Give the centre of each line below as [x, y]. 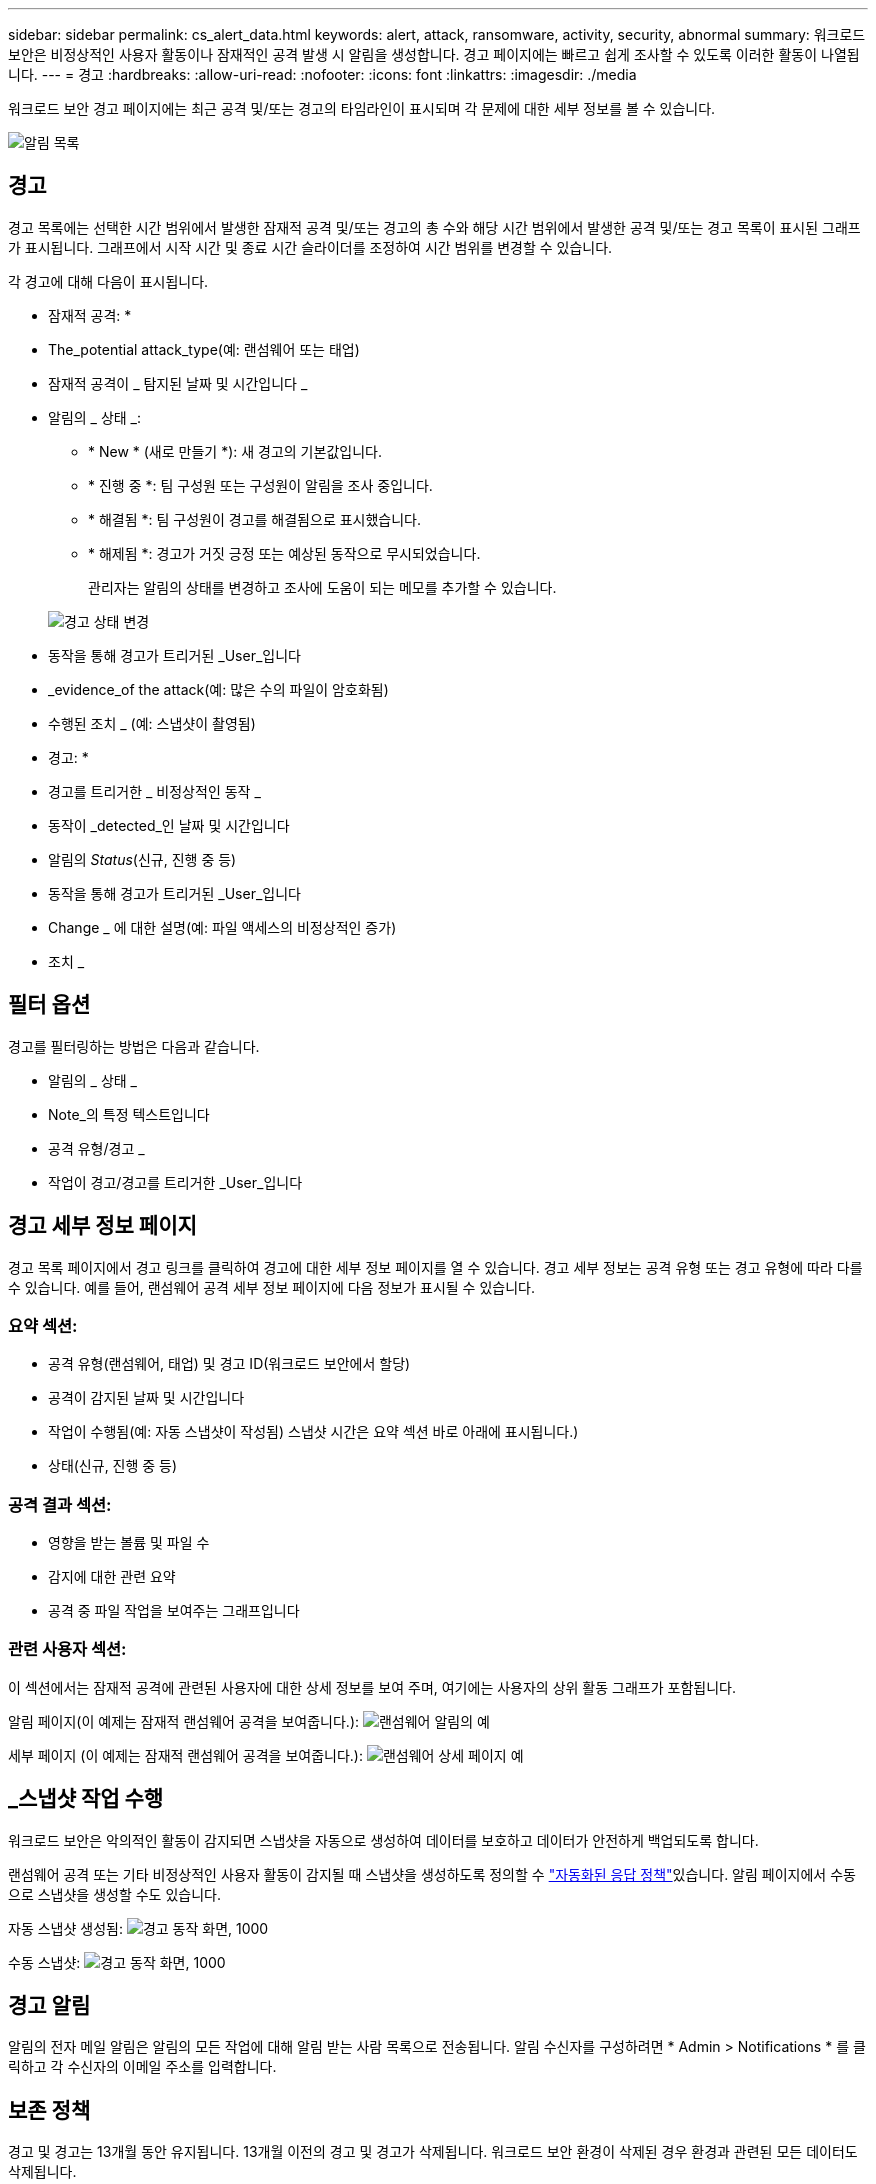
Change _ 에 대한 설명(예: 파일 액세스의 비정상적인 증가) [222, 927]
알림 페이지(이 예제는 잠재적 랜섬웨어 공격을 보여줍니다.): [184, 1721]
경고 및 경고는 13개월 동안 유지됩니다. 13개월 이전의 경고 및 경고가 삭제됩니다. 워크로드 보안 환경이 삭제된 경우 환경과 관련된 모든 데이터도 [433, 2152]
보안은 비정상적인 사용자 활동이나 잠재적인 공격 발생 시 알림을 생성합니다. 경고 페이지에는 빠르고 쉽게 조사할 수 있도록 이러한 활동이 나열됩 [434, 54]
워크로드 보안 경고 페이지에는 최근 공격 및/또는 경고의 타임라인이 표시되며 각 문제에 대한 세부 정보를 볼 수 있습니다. [362, 108]
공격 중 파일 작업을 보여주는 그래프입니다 [174, 1611]
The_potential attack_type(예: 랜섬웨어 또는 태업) [204, 349]
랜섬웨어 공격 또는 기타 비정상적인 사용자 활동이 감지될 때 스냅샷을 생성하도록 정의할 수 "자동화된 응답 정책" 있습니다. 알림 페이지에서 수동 [432, 1874]
